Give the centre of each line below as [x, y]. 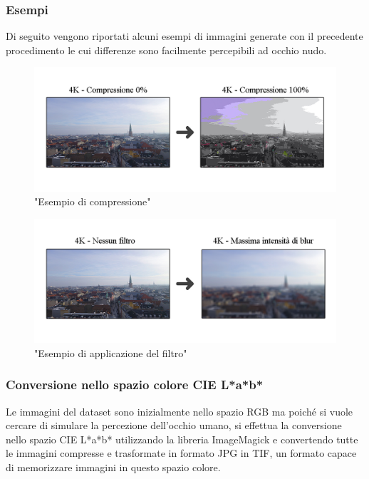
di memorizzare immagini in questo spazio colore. [113, 467]
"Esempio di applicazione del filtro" [111, 352]
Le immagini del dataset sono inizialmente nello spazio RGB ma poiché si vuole [180, 411]
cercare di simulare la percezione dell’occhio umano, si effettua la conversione [174, 425]
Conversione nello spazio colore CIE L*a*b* [135, 385]
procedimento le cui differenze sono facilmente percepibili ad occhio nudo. [166, 50]
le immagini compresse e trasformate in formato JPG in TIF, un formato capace [181, 453]
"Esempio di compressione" [93, 201]
